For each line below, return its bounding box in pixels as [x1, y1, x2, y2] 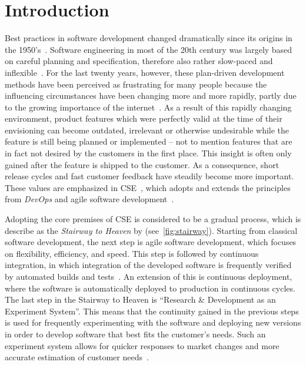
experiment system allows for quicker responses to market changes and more [5, 339, 280, 351]
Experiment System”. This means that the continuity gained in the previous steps [5, 304, 299, 317]
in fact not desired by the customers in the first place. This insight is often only [5, 147, 292, 159]
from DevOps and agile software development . [5, 193, 174, 205]
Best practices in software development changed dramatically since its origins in [5, 32, 292, 44]
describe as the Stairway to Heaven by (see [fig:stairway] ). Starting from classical [5, 224, 298, 236]
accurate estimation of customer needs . [5, 351, 149, 363]
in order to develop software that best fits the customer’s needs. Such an [5, 327, 266, 340]
